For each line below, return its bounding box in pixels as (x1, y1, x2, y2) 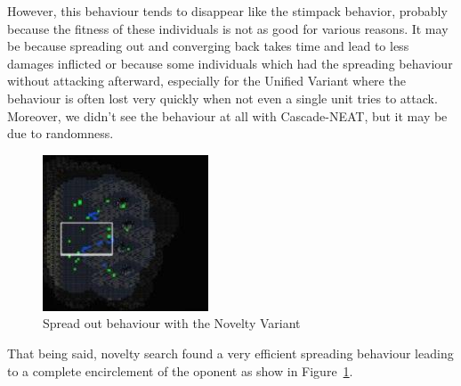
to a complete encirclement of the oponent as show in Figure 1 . (7, 361, 353, 380)
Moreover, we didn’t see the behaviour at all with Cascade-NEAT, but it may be (7, 106, 448, 125)
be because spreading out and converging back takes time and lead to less (7, 37, 409, 55)
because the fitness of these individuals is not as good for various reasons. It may (7, 19, 449, 37)
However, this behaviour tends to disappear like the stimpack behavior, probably (7, 2, 448, 20)
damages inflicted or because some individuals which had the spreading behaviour (7, 53, 453, 72)
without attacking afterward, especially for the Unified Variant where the (7, 71, 406, 90)
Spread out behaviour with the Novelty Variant (43, 314, 301, 333)
